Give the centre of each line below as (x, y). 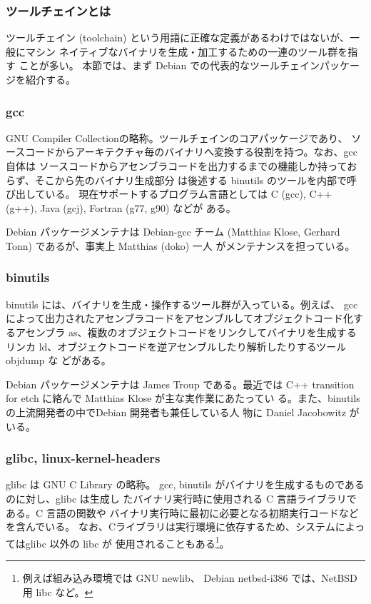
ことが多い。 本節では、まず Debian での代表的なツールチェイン (169, 65)
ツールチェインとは (59, 10)
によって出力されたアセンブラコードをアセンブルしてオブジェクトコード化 (180, 318)
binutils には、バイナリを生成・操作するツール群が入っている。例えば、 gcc (182, 304)
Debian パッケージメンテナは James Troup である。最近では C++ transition (180, 384)
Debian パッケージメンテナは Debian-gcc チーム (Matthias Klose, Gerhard (173, 232)
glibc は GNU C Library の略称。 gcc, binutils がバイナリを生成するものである (185, 484)
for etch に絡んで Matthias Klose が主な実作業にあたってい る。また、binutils (183, 398)
